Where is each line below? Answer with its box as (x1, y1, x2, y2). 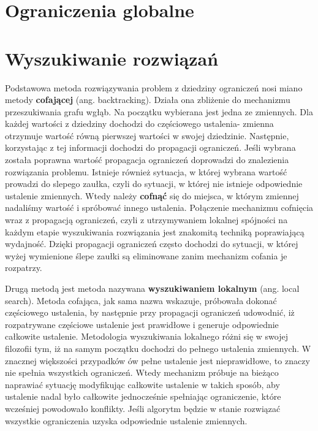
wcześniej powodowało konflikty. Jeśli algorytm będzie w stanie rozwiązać (5, 402, 281, 414)
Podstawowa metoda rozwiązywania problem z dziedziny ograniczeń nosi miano (5, 81, 303, 94)
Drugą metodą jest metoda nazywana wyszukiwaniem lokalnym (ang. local (5, 282, 300, 294)
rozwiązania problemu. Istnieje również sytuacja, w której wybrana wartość (5, 165, 287, 178)
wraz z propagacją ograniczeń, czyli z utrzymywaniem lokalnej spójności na (5, 213, 288, 226)
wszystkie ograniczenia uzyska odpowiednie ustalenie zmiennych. (5, 414, 248, 427)
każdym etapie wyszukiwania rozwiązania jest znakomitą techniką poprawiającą (5, 225, 305, 238)
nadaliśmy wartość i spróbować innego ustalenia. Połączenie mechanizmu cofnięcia (5, 201, 314, 214)
